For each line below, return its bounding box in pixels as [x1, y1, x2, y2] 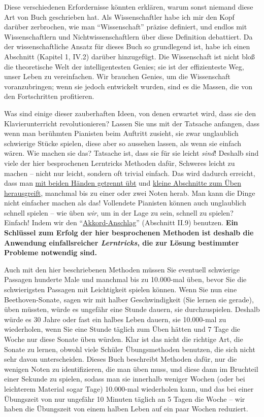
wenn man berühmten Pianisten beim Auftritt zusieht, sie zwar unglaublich [4, 128, 239, 138]
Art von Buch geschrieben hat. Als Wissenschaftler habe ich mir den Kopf [4, 11, 235, 22]
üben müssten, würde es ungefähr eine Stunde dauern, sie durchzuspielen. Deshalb [4, 304, 260, 315]
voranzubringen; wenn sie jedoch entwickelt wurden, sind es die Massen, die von [4, 81, 252, 91]
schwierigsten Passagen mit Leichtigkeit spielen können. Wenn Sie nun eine [4, 284, 237, 295]
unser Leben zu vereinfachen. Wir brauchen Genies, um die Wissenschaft [4, 71, 230, 82]
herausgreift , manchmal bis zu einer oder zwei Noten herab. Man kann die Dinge [4, 187, 255, 198]
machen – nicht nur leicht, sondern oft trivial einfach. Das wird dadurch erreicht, [4, 167, 255, 178]
